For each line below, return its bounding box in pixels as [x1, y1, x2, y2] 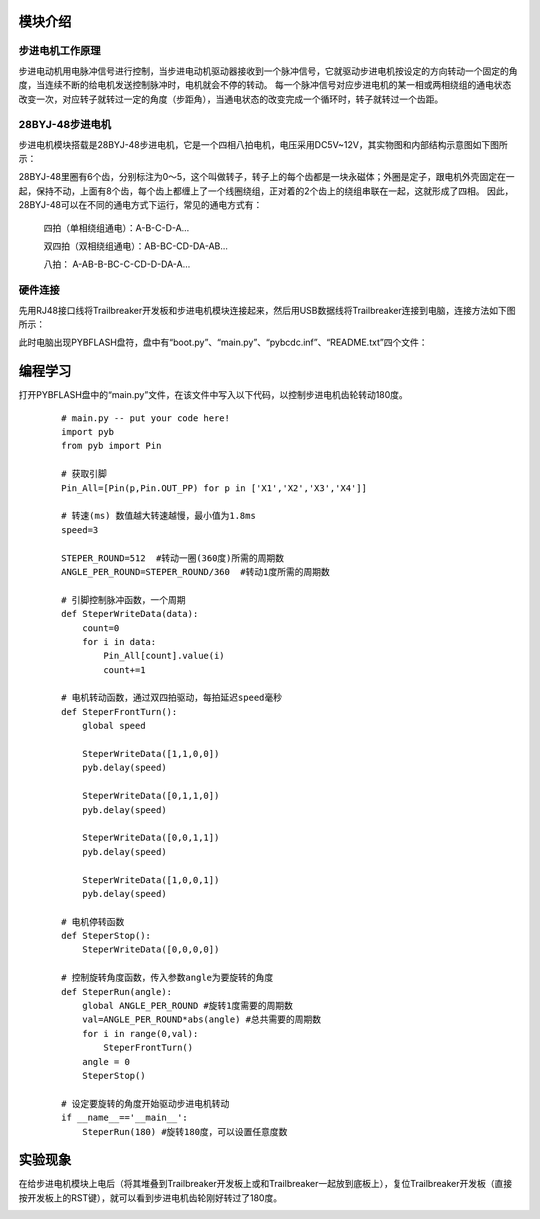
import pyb [61, 426, 115, 438]
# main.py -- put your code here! [61, 412, 230, 424]
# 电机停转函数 [61, 916, 125, 927]
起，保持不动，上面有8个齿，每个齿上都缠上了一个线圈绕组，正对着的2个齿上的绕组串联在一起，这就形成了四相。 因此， [18, 185, 514, 197]
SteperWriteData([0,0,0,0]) [81, 944, 220, 955]
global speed [81, 720, 146, 732]
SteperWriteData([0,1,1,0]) [81, 790, 220, 802]
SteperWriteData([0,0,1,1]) [81, 832, 220, 844]
